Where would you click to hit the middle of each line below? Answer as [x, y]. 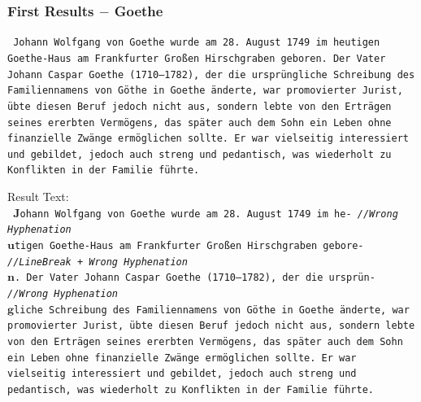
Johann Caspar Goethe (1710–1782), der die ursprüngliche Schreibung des [211, 74]
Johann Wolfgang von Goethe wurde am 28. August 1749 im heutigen [197, 43]
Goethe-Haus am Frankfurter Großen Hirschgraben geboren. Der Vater [197, 58]
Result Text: [38, 197]
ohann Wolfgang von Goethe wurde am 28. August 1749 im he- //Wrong [209, 214]
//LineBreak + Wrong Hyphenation [98, 262]
